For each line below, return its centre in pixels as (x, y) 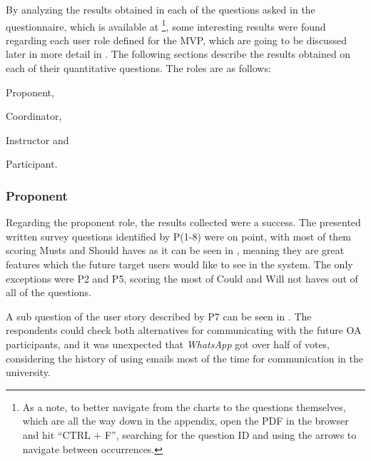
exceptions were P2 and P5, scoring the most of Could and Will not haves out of (182, 278)
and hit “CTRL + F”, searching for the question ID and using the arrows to (189, 434)
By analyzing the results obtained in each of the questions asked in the (161, 9)
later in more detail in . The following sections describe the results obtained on (178, 54)
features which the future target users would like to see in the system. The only (179, 264)
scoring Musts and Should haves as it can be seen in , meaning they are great (175, 250)
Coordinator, (34, 116)
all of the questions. (49, 292)
